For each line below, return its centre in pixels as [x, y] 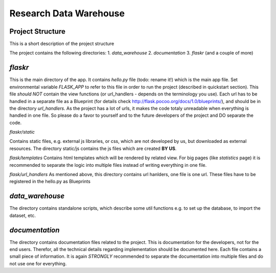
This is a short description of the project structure [62, 44]
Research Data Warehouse [67, 13]
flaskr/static [22, 132]
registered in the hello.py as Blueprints [50, 182]
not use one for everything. [38, 263]
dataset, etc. [22, 215]
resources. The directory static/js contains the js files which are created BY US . [93, 148]
